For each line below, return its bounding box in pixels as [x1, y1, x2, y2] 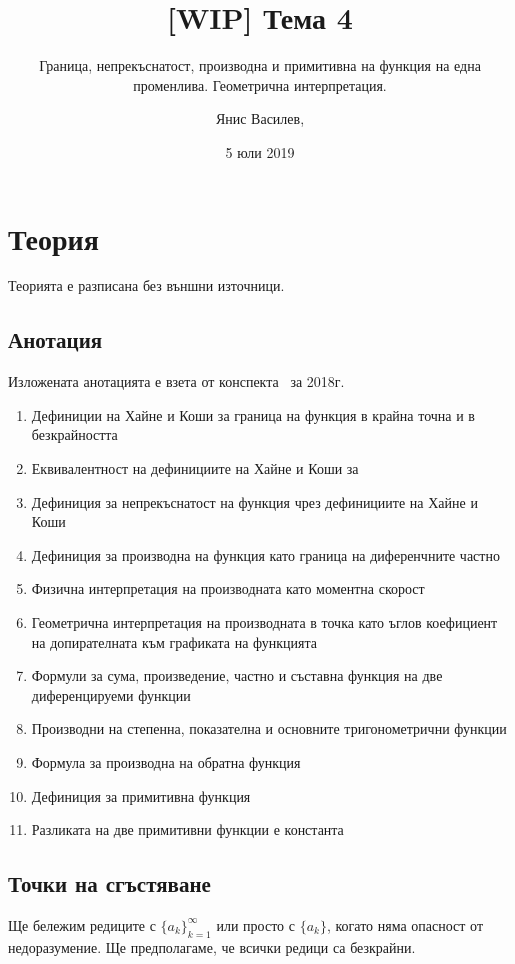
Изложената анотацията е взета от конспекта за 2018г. [8, 371, 345, 392]
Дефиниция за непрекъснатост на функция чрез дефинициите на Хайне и [31, 491, 478, 512]
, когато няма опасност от [326, 914, 484, 935]
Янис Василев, [215, 108, 305, 129]
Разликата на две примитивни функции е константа [31, 819, 344, 840]
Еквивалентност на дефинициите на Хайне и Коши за [31, 458, 359, 479]
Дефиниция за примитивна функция [31, 785, 251, 806]
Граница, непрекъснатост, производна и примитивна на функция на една [39, 55, 481, 76]
